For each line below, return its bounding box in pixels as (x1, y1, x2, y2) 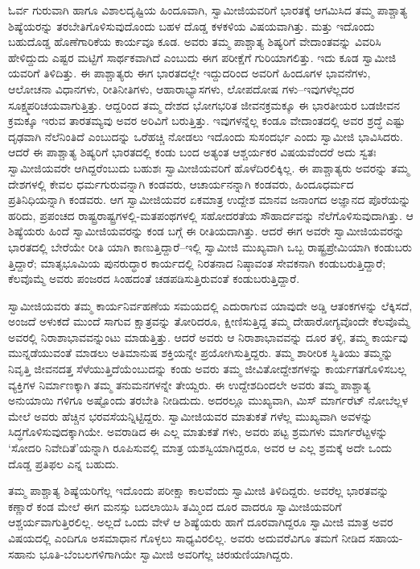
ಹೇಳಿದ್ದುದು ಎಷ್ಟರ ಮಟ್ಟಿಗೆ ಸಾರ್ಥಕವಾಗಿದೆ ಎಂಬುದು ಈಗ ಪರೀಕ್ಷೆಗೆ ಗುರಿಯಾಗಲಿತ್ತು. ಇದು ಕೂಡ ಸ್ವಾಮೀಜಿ (8, 48, 397, 65)
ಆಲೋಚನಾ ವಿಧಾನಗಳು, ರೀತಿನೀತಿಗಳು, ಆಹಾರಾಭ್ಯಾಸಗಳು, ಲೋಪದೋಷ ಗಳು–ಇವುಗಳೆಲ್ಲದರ (8, 80, 355, 97)
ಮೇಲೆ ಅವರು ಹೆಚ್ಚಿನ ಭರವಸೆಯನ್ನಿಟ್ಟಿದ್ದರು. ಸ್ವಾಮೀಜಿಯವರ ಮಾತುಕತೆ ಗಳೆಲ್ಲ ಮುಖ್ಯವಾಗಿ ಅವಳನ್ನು (8, 407, 373, 424)
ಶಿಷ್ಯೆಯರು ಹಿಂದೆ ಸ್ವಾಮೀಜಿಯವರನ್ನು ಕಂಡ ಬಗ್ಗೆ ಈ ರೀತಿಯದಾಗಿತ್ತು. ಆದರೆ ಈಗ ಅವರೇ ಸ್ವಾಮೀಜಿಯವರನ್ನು (8, 222, 405, 239)
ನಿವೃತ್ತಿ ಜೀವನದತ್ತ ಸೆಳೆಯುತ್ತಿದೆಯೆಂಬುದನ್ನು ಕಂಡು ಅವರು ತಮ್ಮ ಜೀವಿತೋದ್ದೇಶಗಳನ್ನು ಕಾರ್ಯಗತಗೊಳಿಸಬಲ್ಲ (8, 360, 406, 377)
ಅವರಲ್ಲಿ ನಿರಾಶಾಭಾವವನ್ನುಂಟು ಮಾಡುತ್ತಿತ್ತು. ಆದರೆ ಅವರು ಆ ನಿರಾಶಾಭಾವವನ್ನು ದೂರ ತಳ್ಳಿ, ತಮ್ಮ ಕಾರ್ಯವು (8, 328, 408, 345)
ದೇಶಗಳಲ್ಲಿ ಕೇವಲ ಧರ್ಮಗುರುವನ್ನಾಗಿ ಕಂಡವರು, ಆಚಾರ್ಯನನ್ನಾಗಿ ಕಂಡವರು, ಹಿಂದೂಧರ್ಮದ (8, 175, 354, 192)
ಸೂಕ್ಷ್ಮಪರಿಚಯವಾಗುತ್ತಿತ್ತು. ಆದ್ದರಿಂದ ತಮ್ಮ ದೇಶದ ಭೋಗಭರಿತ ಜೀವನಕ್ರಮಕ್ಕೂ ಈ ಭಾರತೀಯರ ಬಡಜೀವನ (8, 96, 400, 113)
